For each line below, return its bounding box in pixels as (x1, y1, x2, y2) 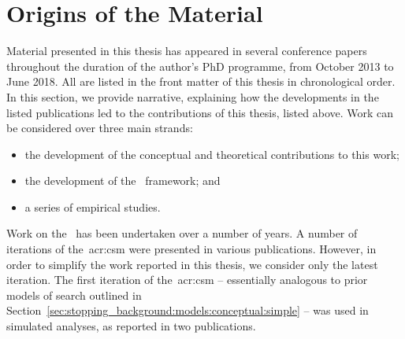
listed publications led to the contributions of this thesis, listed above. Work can (6, 104, 394, 120)
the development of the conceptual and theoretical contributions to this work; (24, 146, 399, 162)
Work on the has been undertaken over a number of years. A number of (6, 225, 358, 241)
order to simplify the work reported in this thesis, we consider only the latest (6, 256, 378, 272)
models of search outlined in (6, 286, 142, 303)
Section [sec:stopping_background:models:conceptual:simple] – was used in (6, 302, 369, 319)
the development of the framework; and (24, 172, 221, 189)
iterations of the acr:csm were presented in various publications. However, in (6, 241, 377, 257)
